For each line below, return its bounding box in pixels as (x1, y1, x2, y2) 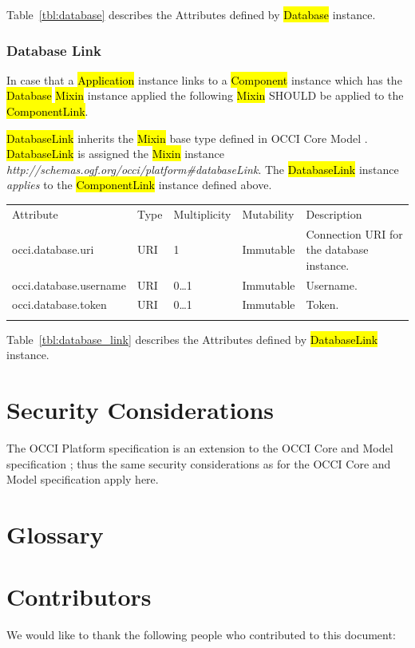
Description (306, 205, 362, 222)
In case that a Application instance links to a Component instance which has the (6, 71, 402, 88)
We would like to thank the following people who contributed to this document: (6, 626, 396, 643)
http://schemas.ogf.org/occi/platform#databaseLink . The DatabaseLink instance (6, 160, 399, 177)
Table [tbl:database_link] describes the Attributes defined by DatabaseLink (6, 330, 378, 347)
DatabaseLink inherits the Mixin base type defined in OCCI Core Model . (6, 129, 368, 146)
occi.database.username (12, 276, 126, 293)
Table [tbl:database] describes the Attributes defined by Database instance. (6, 6, 376, 22)
